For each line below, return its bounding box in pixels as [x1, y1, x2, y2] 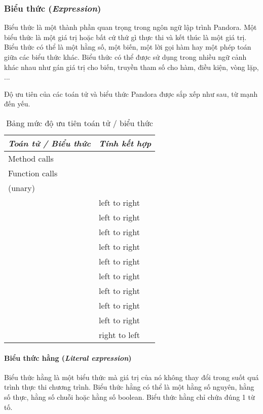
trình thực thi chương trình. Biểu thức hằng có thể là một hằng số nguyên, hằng [4, 382, 254, 392]
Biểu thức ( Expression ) [4, 2, 101, 14]
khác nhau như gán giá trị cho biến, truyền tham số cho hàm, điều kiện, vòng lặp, [4, 61, 259, 72]
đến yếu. [4, 98, 30, 109]
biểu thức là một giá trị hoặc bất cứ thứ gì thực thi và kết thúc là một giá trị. [4, 31, 247, 42]
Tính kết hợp [99, 137, 152, 149]
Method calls [8, 152, 54, 164]
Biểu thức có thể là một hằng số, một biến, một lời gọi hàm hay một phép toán [4, 42, 251, 52]
